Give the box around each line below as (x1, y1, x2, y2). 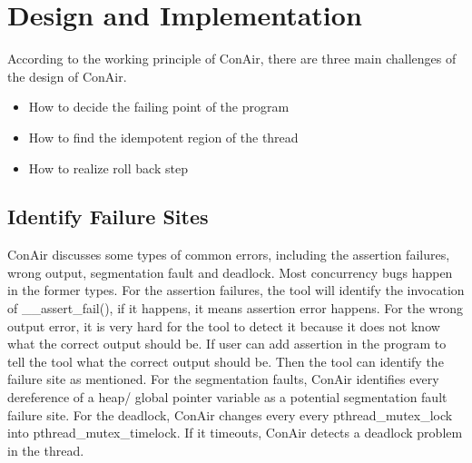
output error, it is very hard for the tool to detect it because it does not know (7, 316, 440, 335)
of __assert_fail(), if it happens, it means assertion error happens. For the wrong (7, 299, 463, 318)
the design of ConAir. (7, 66, 127, 85)
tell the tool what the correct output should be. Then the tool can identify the (7, 351, 444, 370)
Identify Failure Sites (7, 202, 209, 231)
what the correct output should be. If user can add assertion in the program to (7, 334, 447, 353)
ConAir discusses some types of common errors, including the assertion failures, (7, 245, 450, 264)
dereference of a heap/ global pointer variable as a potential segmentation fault (7, 388, 447, 407)
